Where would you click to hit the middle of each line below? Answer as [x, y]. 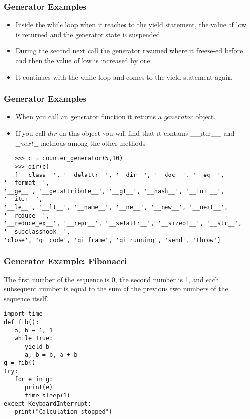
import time [23, 314]
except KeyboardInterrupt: [48, 404]
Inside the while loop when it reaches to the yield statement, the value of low [131, 25]
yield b [37, 347]
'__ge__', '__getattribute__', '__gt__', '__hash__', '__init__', [114, 191]
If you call [31, 133]
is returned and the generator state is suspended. [89, 34]
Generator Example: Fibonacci [65, 261]
